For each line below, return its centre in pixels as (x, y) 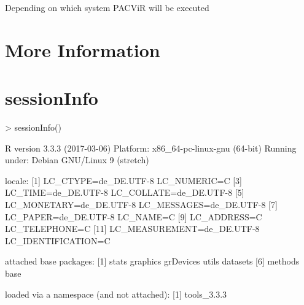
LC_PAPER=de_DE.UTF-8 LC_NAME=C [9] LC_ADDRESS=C (134, 216)
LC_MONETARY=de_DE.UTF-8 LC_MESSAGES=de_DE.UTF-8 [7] (141, 205)
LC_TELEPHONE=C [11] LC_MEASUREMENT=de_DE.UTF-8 (132, 229)
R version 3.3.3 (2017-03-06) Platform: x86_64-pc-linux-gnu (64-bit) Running (151, 148)
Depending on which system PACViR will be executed (107, 7)
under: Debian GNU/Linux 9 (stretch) (77, 160)
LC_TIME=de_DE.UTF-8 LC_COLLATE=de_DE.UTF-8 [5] (125, 192)
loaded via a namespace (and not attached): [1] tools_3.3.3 (116, 294)
